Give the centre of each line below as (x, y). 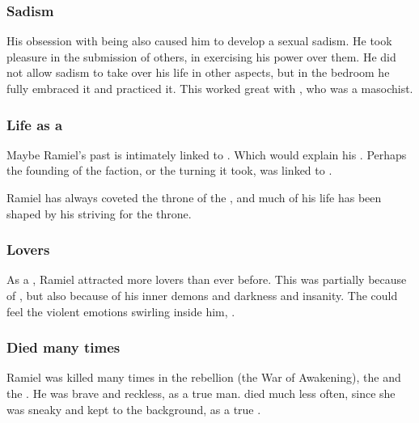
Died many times (63, 347)
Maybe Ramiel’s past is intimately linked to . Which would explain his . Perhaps (207, 154)
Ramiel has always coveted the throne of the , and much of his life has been (194, 197)
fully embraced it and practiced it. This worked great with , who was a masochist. (210, 88)
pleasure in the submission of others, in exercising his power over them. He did (201, 56)
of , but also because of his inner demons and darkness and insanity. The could (202, 295)
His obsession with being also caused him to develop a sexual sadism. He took (199, 41)
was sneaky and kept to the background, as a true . (134, 409)
